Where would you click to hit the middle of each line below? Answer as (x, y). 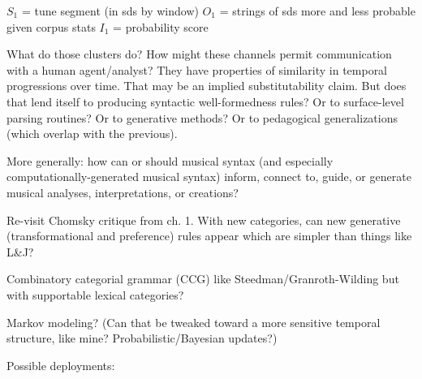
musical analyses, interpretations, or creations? (123, 192)
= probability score (161, 26)
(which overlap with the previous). (92, 134)
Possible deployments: (61, 365)
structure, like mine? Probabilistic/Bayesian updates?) (142, 338)
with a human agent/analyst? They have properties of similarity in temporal (197, 69)
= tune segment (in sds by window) (110, 11)
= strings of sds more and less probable (317, 11)
